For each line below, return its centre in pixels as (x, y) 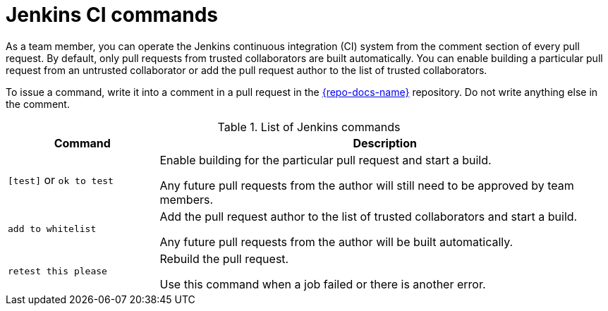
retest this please (57, 272)
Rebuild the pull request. (224, 258)
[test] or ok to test (61, 179)
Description (385, 143)
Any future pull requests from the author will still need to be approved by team (367, 185)
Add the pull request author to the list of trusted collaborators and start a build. (369, 216)
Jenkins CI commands (112, 15)
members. (187, 199)
